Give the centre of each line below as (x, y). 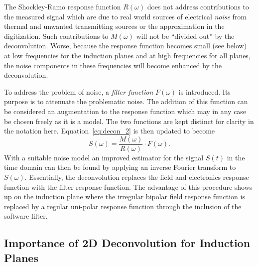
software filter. (26, 216)
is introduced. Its (204, 91)
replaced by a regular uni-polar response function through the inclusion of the (123, 206)
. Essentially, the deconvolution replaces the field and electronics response (137, 177)
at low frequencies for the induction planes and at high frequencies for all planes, (127, 55)
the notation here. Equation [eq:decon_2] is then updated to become (110, 131)
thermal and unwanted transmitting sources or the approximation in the (114, 26)
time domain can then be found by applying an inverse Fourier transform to (120, 167)
